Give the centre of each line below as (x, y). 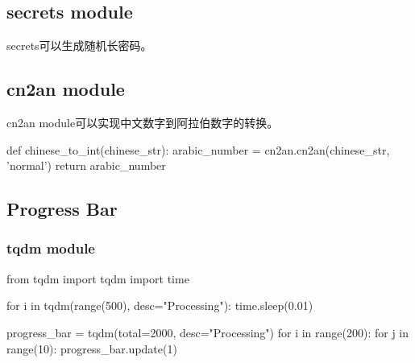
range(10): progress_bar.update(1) (92, 348)
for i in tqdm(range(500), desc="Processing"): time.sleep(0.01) (160, 305)
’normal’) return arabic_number (86, 165)
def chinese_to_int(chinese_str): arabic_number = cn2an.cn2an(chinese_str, (198, 149)
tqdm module (51, 248)
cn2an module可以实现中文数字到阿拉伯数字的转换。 (143, 122)
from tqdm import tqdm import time (98, 278)
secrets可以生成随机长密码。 (79, 45)
